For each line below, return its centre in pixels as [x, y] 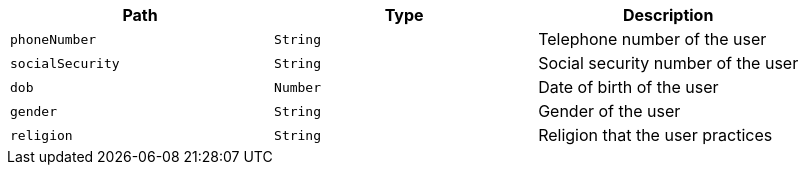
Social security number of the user [668, 63]
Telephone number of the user [652, 39]
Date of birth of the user [628, 87]
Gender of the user [609, 111]
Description [668, 15]
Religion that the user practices [655, 135]
